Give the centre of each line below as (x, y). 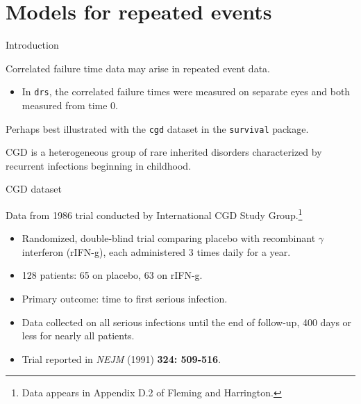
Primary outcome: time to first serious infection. (125, 299)
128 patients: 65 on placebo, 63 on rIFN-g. (112, 275)
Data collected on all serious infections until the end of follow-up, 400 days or (187, 322)
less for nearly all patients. (78, 336)
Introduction (32, 45)
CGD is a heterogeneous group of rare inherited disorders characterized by (164, 152)
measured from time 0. (70, 105)
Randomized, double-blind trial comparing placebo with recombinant (169, 238)
